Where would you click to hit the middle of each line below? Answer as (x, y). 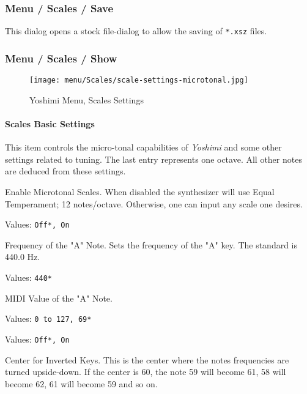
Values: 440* (28, 277)
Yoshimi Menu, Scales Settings (87, 99)
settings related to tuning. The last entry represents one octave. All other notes (153, 159)
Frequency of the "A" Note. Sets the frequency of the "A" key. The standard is (151, 244)
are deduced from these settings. (65, 171)
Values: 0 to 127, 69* (48, 318)
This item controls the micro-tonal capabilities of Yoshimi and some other (143, 147)
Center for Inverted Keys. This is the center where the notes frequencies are (147, 359)
